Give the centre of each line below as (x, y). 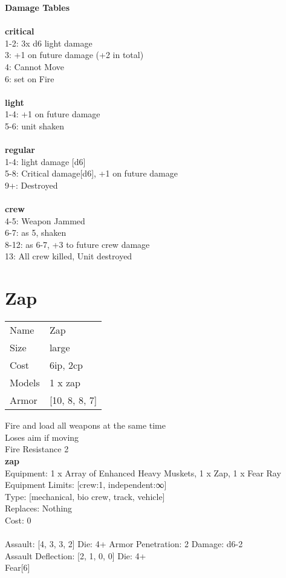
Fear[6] (18, 567)
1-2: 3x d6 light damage (49, 43)
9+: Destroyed (31, 185)
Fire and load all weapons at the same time (85, 425)
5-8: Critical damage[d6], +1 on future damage (91, 173)
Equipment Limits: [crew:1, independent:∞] (86, 485)
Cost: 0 (18, 520)
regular (20, 150)
